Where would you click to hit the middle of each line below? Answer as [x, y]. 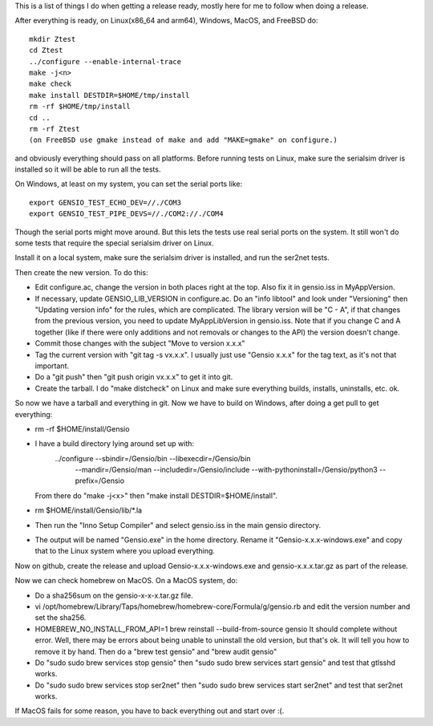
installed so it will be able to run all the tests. [88, 169]
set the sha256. [61, 618]
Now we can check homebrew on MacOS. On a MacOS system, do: [126, 581]
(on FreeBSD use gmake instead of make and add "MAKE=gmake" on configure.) [184, 140]
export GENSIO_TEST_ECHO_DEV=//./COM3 [105, 202]
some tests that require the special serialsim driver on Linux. [114, 243]
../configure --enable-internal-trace [105, 61]
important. [52, 366]
